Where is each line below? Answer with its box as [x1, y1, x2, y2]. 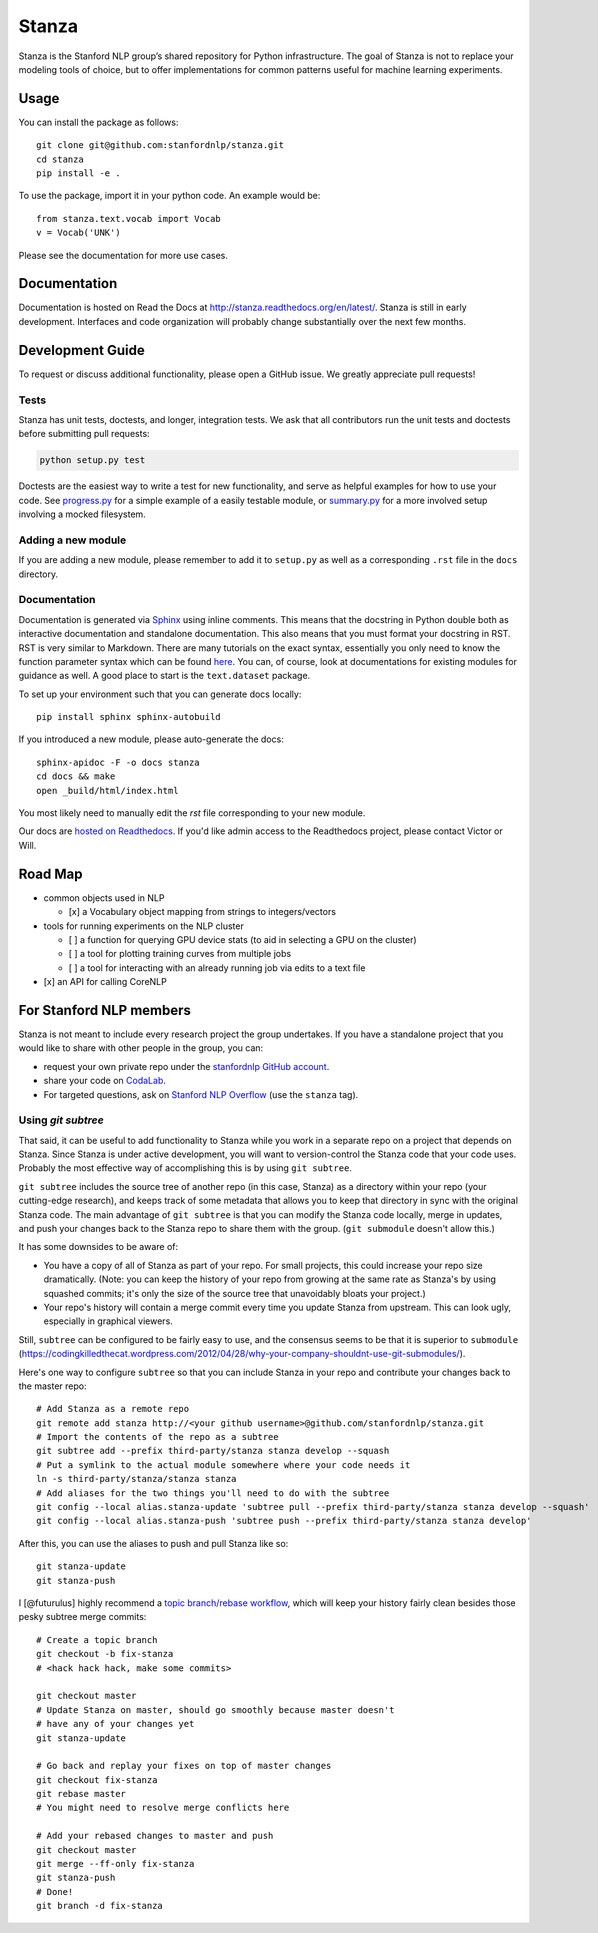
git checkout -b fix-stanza [36, 1648, 174, 1660]
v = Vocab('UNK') [36, 227, 121, 239]
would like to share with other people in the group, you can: [18, 1042, 264, 1054]
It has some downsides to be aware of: [18, 1241, 179, 1253]
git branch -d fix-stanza [36, 1900, 164, 1912]
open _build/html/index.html [36, 785, 179, 796]
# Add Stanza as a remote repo [36, 1403, 190, 1415]
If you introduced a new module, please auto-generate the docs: [18, 733, 284, 745]
